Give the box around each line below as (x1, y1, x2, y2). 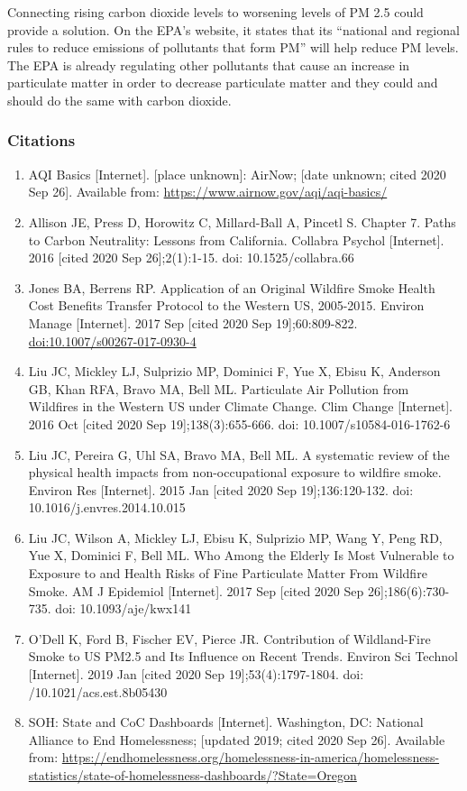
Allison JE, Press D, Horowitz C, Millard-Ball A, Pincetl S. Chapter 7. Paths (28, 212, 456, 231)
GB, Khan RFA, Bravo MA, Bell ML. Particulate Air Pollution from (28, 379, 409, 398)
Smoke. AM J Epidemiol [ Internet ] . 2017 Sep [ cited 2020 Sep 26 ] (28, 581, 384, 600)
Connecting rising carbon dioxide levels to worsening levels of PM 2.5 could (7, 3, 424, 21)
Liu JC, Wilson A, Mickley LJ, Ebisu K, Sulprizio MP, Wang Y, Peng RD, (28, 528, 443, 547)
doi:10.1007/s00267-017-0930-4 (28, 331, 197, 350)
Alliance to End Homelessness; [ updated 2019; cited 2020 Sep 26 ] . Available (28, 730, 445, 749)
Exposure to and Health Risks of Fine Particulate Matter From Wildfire (28, 564, 427, 583)
